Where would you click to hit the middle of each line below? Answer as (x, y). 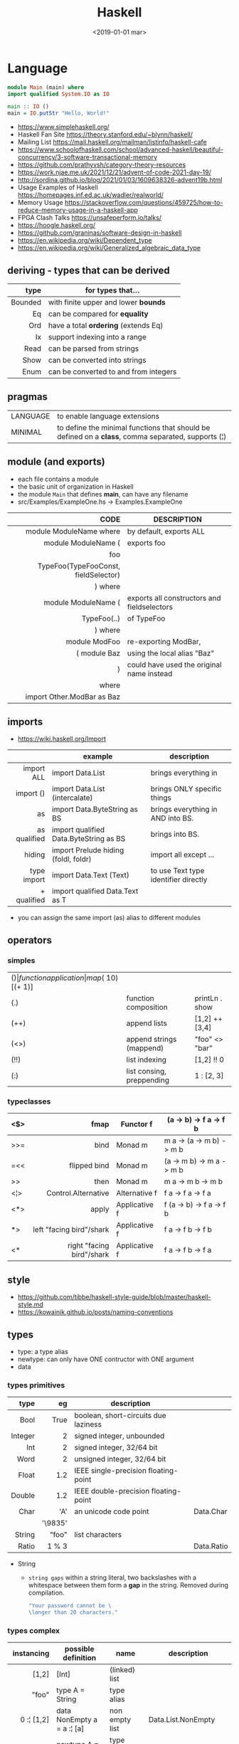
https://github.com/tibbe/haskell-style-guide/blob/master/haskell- (114, 1297)
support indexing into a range (97, 337)
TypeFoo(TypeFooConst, (79, 566)
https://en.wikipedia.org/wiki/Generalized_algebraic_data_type (109, 248)
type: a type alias (43, 1352)
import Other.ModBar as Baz (73, 697)
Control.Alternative (78, 1193)
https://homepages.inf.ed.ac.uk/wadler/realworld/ (90, 195)
